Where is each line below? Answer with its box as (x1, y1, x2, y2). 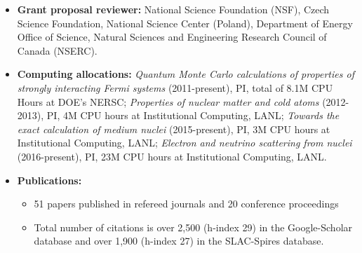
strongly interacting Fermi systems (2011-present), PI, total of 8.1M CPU (17, 80, 333, 95)
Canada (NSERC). (17, 43, 98, 57)
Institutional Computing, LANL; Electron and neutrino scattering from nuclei (17, 135, 352, 150)
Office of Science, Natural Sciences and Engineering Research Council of (17, 29, 327, 44)
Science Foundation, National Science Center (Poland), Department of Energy (17, 15, 353, 30)
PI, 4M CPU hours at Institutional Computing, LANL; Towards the (46, 108, 340, 123)
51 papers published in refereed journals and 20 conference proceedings (34, 196, 339, 211)
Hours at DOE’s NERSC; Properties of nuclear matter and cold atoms (17, 94, 319, 109)
